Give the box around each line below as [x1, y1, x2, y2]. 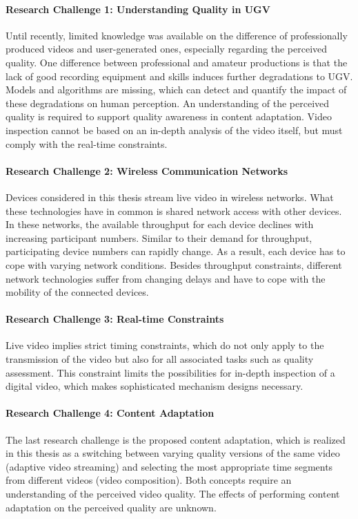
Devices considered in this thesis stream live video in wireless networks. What [6, 189, 334, 204]
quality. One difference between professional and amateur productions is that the [6, 55, 348, 69]
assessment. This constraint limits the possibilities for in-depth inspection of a [6, 365, 335, 379]
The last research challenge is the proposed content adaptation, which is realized [6, 432, 346, 446]
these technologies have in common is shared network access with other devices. [6, 203, 342, 218]
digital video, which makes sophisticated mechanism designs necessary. [6, 379, 304, 393]
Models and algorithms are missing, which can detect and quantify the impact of [6, 82, 347, 97]
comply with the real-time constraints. [6, 136, 168, 151]
